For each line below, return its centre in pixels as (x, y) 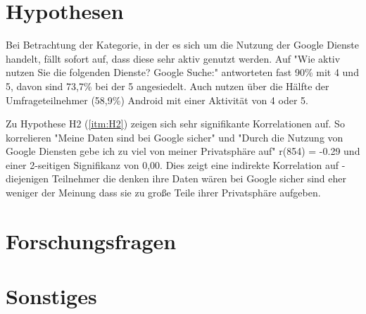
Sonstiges (51, 296)
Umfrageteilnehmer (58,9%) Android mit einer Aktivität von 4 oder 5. (157, 100)
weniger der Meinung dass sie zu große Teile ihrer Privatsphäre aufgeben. (163, 193)
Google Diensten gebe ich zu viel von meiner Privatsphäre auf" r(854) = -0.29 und (183, 151)
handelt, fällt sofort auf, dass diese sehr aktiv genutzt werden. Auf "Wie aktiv (173, 58)
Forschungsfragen (91, 240)
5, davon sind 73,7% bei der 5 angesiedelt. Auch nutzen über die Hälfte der (168, 86)
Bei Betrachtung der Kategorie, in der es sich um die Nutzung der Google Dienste (182, 45)
